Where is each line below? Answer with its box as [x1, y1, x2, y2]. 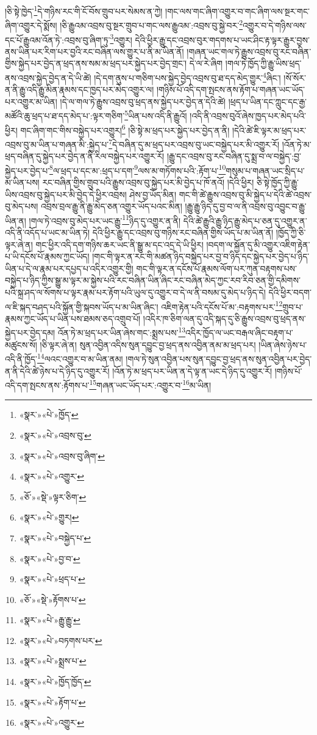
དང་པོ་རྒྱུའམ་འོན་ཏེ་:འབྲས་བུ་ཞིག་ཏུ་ [5, 33, 110, 46]
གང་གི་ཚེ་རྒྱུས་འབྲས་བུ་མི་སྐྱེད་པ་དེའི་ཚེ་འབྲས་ [179, 188, 312, 200]
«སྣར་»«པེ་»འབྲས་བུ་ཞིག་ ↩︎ [19, 449, 105, 462]
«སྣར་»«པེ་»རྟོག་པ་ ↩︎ [19, 695, 86, 708]
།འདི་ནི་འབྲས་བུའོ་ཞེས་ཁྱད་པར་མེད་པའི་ [190, 109, 306, 122]
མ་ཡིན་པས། [5, 175, 40, 188]
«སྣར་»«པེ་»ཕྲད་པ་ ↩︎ [19, 572, 85, 585]
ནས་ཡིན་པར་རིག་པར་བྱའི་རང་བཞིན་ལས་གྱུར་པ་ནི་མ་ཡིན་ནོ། [5, 45, 184, 57]
